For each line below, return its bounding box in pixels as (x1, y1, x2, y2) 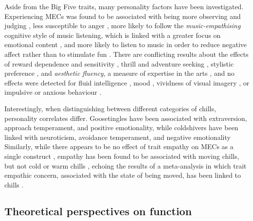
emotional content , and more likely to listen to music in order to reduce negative (4, 39, 247, 50)
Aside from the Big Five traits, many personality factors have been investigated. (4, 1, 244, 11)
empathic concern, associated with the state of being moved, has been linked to (4, 170, 241, 180)
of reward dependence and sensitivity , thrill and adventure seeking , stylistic (4, 58, 234, 68)
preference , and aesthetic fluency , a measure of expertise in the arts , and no (4, 68, 235, 78)
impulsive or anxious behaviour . (4, 87, 102, 97)
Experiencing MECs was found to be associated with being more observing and (4, 11, 241, 21)
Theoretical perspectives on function (4, 203, 192, 218)
